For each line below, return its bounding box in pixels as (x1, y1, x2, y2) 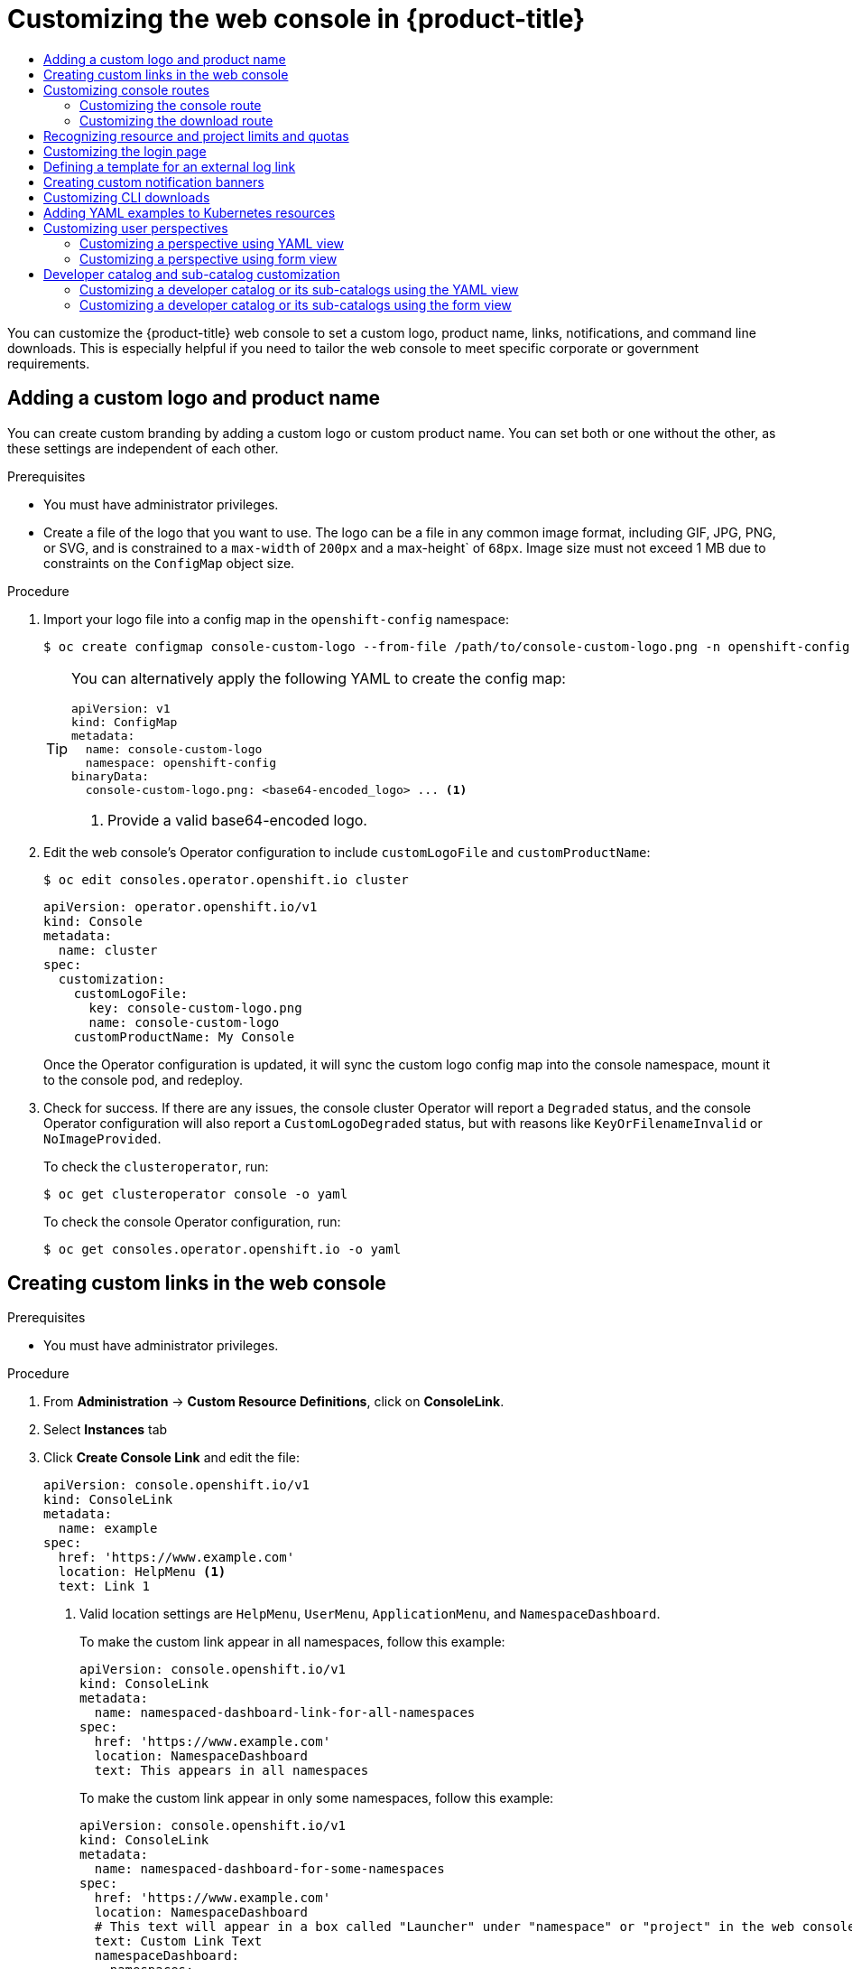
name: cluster (58, 942, 158, 957)
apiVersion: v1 (71, 701, 171, 715)
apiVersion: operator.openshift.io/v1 (43, 899, 318, 914)
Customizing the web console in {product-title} (7, 4, 586, 34)
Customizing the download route (79, 112, 273, 128)
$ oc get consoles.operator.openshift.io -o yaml (43, 1241, 402, 1256)
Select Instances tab (43, 1422, 168, 1438)
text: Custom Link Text (94, 1934, 263, 1949)
